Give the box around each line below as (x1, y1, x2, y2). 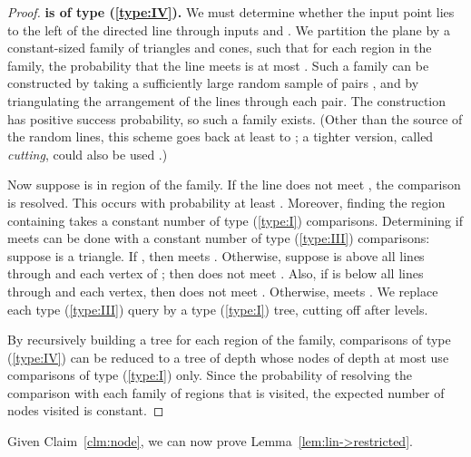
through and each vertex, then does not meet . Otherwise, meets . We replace (7, 281, 438, 300)
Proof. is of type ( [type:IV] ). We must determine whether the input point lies (7, 3, 455, 21)
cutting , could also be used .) (7, 144, 168, 163)
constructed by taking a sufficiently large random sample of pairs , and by (7, 73, 419, 92)
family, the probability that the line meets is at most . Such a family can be (7, 55, 429, 74)
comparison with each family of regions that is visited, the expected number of (7, 383, 445, 402)
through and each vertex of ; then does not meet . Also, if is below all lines (7, 264, 424, 283)
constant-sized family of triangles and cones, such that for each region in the (7, 38, 432, 57)
